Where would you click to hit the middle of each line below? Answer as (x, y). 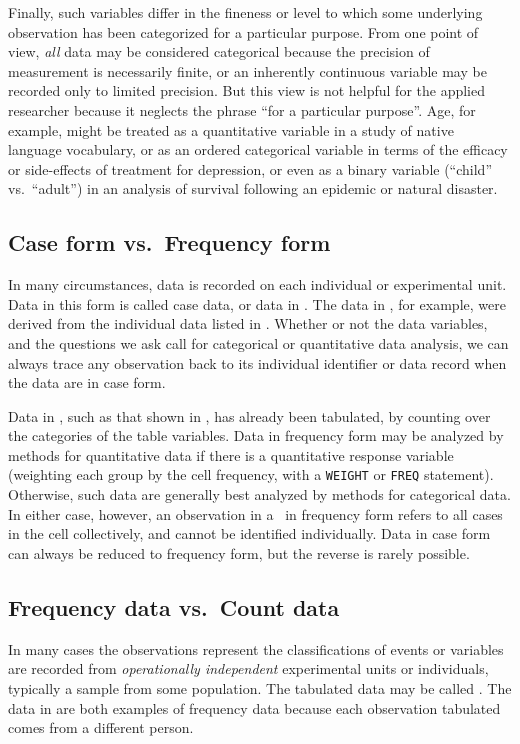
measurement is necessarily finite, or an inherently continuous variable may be (247, 70)
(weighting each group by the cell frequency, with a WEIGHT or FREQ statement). (251, 474)
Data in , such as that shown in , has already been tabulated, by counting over (249, 415)
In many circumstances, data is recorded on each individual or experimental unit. (257, 284)
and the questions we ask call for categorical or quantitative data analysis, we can (258, 342)
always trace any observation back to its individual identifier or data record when (257, 362)
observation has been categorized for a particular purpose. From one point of (243, 31)
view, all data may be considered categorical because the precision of (219, 51)
